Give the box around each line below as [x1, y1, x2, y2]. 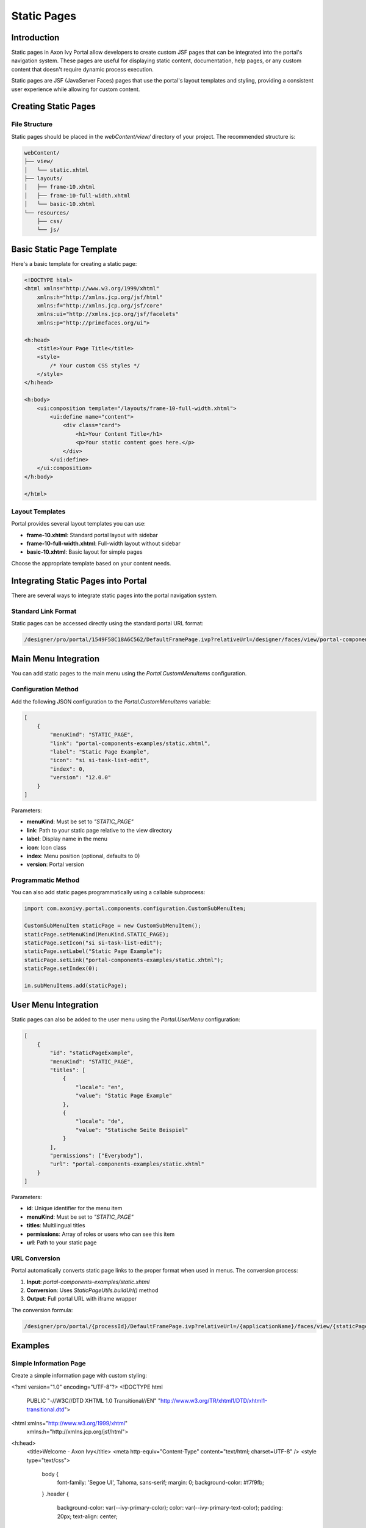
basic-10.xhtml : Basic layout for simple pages [26, 548, 143, 556]
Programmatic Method [11, 876, 79, 884]
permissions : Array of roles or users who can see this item [26, 1230, 175, 1238]
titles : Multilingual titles [26, 1222, 85, 1229]
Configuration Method [11, 685, 79, 694]
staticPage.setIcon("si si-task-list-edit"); [24, 939, 163, 947]
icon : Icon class [26, 843, 66, 851]
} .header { [41, 1490, 70, 1497]
